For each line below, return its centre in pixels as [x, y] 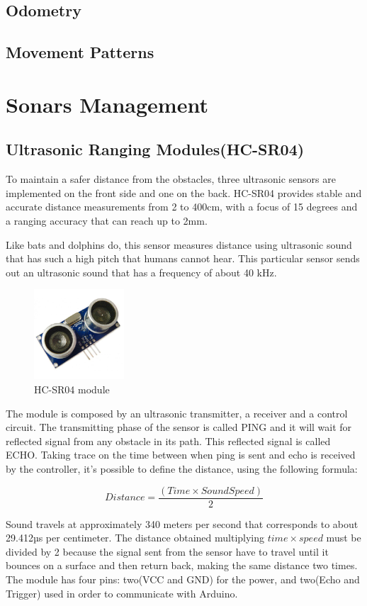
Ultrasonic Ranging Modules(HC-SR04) [155, 149]
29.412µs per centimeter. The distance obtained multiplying [135, 538]
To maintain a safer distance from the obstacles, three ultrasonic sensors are [171, 179]
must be [344, 538]
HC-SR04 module [72, 389]
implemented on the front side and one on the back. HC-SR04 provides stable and [184, 192]
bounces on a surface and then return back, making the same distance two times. [182, 565]
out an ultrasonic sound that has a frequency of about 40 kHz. [141, 272]
